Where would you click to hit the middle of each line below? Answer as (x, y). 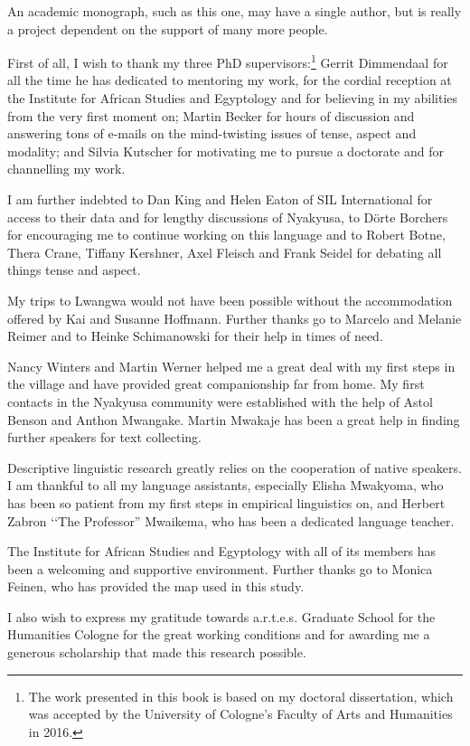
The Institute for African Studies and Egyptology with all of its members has (221, 551)
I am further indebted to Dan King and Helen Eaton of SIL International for (220, 199)
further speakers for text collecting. (104, 437)
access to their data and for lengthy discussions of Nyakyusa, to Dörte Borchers (228, 217)
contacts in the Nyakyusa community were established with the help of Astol (220, 401)
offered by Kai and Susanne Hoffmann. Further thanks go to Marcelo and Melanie (235, 318)
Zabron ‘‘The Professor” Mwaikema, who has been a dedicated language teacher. (231, 520)
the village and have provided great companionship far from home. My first (216, 384)
